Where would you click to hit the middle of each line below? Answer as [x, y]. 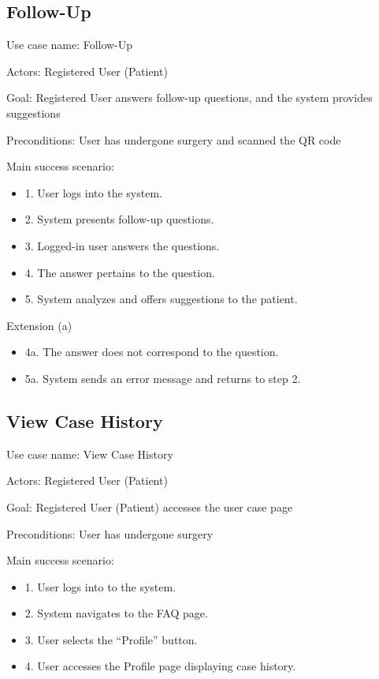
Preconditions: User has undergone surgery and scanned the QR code [174, 139]
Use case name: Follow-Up [70, 45]
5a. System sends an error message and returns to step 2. [163, 378]
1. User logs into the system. [93, 192]
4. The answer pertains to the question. [120, 272]
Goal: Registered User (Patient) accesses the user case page [150, 506]
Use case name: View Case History [90, 454]
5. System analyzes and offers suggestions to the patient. [161, 299]
